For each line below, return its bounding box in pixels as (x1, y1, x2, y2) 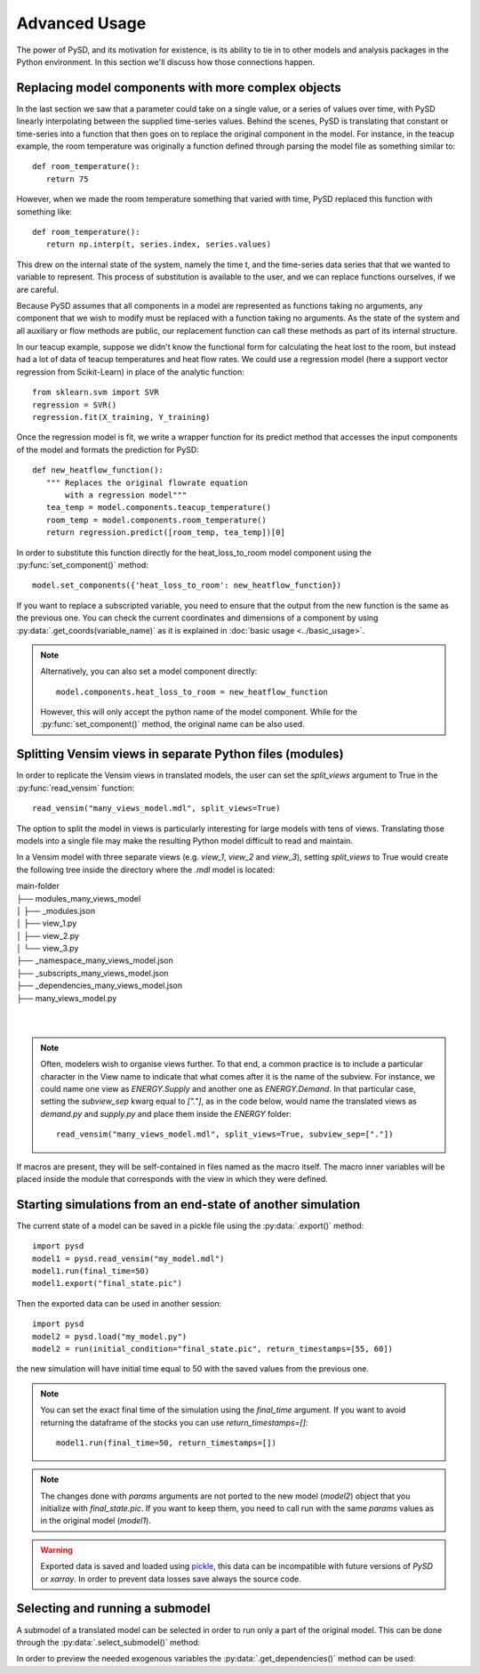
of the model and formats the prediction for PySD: (16, 444, 199, 455)
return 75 (45, 174, 89, 184)
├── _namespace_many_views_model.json (16, 955, 173, 966)
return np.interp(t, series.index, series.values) (45, 239, 271, 249)
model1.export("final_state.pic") (32, 1278, 182, 1289)
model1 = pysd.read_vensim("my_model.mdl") (32, 1253, 225, 1264)
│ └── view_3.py (16, 943, 79, 954)
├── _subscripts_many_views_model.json (16, 967, 169, 978)
